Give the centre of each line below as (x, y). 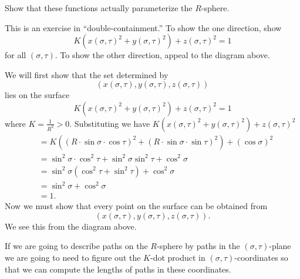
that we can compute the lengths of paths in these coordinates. (118, 269)
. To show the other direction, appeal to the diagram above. (162, 55)
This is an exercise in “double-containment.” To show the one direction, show (143, 27)
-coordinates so (261, 257)
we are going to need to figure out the (73, 257)
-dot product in (178, 257)
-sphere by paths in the (198, 246)
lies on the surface (37, 95)
